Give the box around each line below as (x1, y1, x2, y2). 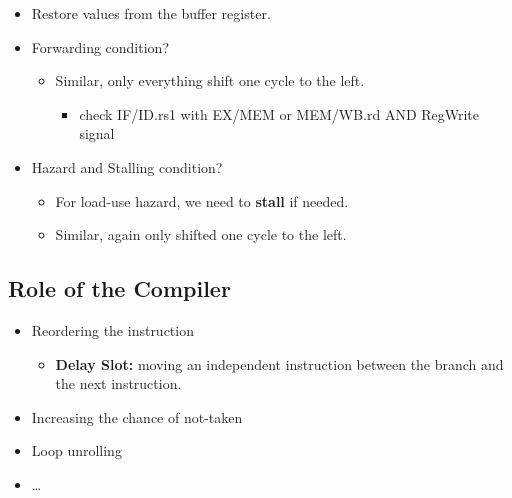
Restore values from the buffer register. (31, 3, 271, 23)
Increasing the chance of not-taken (31, 406, 243, 427)
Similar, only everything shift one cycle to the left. (55, 70, 365, 91)
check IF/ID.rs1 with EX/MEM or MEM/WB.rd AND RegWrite (79, 103, 480, 124)
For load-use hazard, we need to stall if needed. (55, 190, 349, 211)
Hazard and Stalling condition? (31, 156, 223, 177)
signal (79, 123, 115, 144)
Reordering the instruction (31, 319, 194, 340)
